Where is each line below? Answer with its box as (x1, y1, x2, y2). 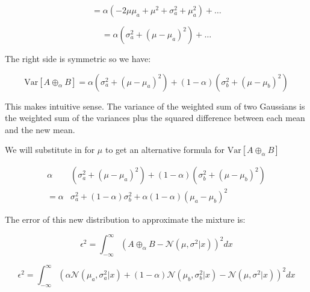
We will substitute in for (5, 143, 95, 156)
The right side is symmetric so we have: (5, 52, 151, 64)
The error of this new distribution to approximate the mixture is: (5, 213, 246, 225)
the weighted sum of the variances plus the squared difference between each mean (5, 111, 305, 124)
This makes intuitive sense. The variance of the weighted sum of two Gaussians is (5, 99, 305, 112)
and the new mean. (5, 123, 75, 135)
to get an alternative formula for (105, 143, 225, 156)
